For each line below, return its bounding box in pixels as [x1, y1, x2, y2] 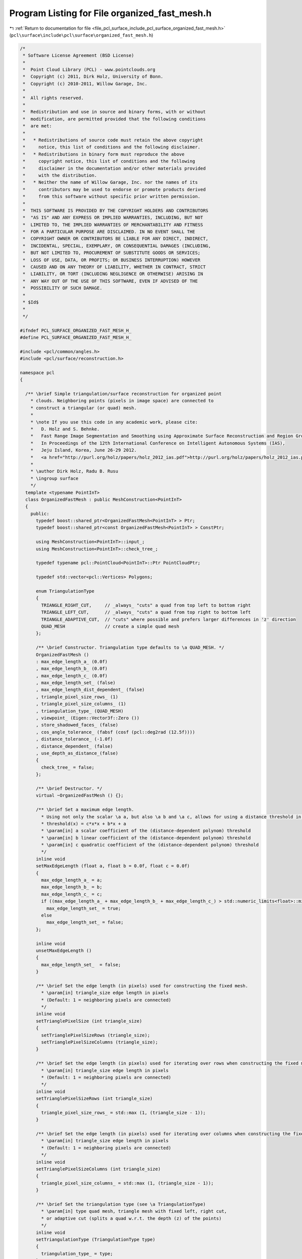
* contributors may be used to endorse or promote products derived [23, 186, 206, 192]
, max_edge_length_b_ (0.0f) [36, 666, 108, 672]
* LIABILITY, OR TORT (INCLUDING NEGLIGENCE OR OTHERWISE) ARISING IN [23, 271, 203, 277]
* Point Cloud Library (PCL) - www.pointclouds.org [23, 67, 156, 73]
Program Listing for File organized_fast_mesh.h [9, 8, 212, 19]
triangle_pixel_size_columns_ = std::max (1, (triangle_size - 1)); [41, 1180, 214, 1186]
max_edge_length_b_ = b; [41, 884, 103, 890]
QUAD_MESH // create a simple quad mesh [41, 623, 180, 629]
